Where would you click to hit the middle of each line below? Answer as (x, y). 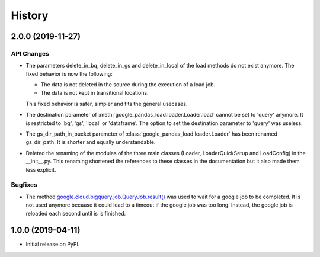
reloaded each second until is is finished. (76, 213)
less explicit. (41, 169)
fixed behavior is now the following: (69, 73)
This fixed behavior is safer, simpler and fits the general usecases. (107, 104)
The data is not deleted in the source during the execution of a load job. (128, 85)
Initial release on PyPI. (53, 244)
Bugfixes (24, 185)
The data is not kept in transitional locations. (95, 93)
